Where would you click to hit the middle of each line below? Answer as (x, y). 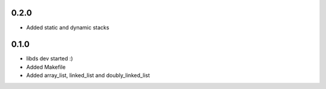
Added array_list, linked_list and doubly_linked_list (88, 75)
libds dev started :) (50, 59)
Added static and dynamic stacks (68, 27)
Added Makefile (46, 67)
